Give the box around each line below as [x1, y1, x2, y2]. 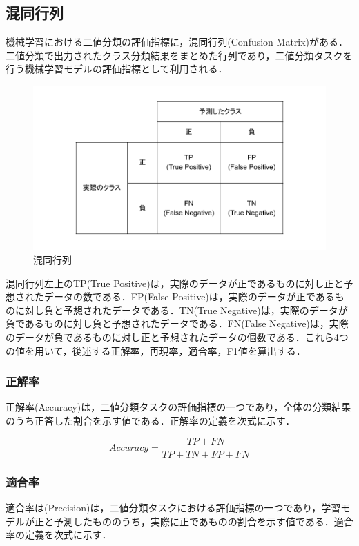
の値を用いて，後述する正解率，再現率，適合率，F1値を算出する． [6, 343, 306, 358]
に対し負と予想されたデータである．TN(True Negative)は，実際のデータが [14, 302, 348, 317]
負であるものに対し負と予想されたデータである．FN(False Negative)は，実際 [6, 316, 349, 331]
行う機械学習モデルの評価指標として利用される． [6, 61, 228, 76]
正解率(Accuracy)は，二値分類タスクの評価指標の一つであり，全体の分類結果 [6, 400, 351, 414]
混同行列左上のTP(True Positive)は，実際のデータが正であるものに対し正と [6, 275, 344, 290]
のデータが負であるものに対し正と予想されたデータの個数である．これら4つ [6, 330, 349, 344]
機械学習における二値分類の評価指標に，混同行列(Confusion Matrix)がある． [6, 35, 349, 49]
